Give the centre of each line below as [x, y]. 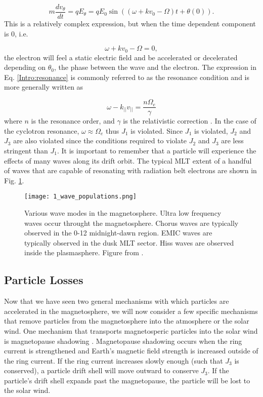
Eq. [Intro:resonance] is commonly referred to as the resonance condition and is [127, 77]
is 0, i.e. [16, 33]
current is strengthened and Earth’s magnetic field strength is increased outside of [131, 351]
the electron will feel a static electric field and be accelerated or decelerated [121, 57]
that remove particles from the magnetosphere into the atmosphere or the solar [127, 321]
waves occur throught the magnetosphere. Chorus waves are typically [131, 223]
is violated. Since [157, 130]
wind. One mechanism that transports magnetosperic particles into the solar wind [131, 330]
